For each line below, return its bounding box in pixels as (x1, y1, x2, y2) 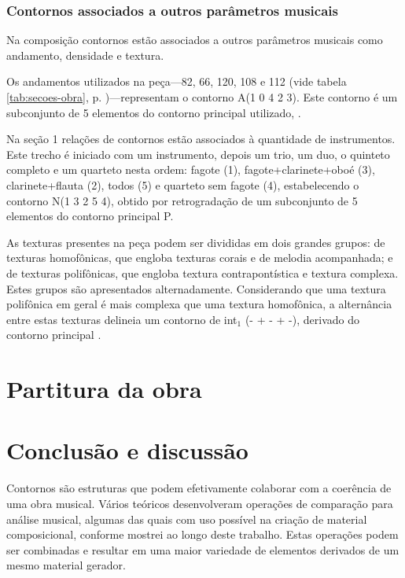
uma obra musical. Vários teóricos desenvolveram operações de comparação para (6, 495, 393, 511)
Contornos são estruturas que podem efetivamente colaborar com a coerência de (6, 480, 392, 496)
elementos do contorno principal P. (6, 208, 174, 224)
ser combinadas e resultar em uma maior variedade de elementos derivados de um (6, 541, 399, 558)
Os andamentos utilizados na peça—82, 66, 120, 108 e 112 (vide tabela (6, 73, 347, 90)
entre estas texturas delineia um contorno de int (6, 311, 237, 327)
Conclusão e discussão (6, 434, 249, 466)
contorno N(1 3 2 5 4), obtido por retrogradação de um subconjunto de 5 (6, 192, 358, 208)
